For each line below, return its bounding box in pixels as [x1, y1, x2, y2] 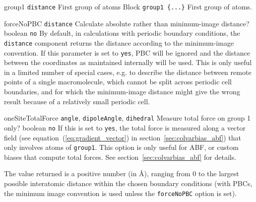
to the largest [198, 168, 239, 179]
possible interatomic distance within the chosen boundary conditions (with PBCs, [4, 178, 253, 188]
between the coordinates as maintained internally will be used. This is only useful [4, 57, 252, 67]
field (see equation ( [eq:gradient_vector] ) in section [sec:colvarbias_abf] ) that [4, 132, 242, 142]
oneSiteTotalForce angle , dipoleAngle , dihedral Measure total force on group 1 [4, 113, 251, 123]
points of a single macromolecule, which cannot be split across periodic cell [4, 76, 232, 87]
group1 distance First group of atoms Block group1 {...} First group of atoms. [4, 1, 252, 11]
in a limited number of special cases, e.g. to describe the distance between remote [4, 67, 252, 77]
